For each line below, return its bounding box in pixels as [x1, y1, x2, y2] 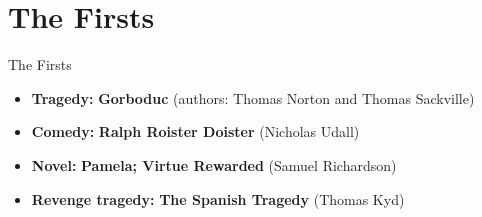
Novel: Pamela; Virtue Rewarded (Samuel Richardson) [31, 154, 397, 175]
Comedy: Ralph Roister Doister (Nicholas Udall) [31, 121, 360, 142]
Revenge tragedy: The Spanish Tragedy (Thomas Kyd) [31, 188, 405, 209]
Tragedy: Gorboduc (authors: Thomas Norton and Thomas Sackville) [31, 87, 475, 108]
